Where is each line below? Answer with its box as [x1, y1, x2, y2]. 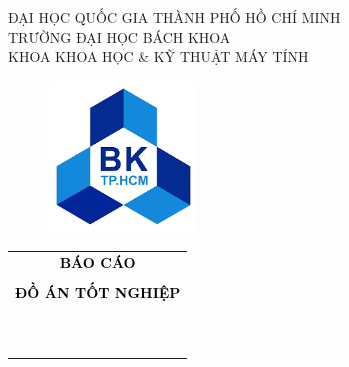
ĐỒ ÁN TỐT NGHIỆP [15, 282, 181, 303]
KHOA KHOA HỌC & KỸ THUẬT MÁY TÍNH [8, 46, 309, 67]
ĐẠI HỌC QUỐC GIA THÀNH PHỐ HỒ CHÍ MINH [8, 7, 341, 27]
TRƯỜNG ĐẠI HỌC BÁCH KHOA [8, 26, 231, 47]
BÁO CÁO [59, 252, 136, 273]
